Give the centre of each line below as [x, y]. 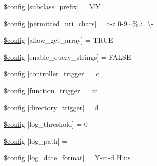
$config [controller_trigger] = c [52, 74]
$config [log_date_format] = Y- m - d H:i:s [67, 157]
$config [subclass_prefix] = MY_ [55, 6]
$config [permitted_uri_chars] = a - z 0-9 [66, 23]
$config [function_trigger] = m [51, 90]
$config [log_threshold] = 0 [46, 124]
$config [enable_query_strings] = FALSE [68, 57]
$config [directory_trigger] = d [51, 107]
